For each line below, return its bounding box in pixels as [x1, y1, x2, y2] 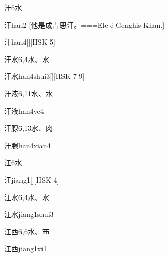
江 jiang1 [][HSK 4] [4, 174, 59, 185]
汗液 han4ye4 [4, 105, 44, 116]
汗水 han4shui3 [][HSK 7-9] [4, 71, 85, 82]
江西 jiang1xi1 [4, 243, 47, 254]
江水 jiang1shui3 [4, 209, 54, 220]
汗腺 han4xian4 [4, 140, 51, 150]
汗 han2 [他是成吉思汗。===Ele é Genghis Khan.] [4, 19, 165, 30]
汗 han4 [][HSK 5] [4, 36, 55, 47]
